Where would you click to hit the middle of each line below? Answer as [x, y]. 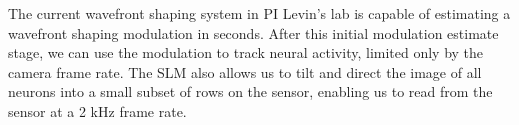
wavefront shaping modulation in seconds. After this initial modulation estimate [253, 32]
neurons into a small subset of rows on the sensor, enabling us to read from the [250, 91]
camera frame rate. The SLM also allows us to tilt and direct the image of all [245, 71]
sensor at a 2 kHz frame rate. [97, 110]
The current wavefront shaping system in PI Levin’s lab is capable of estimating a [259, 13]
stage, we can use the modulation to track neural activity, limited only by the [246, 52]
